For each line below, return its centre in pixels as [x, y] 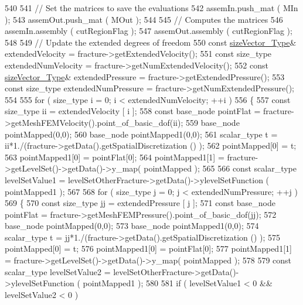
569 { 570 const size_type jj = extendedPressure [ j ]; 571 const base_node [140, 203]
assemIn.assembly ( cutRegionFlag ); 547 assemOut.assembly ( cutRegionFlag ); [149, 31]
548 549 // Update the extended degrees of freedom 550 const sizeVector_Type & [151, 42]
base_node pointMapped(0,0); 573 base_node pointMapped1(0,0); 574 [132, 226]
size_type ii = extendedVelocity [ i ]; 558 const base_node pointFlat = [133, 111]
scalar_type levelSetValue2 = [58, 271]
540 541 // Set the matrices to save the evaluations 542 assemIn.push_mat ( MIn [151, 8]
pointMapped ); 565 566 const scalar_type [220, 168]
